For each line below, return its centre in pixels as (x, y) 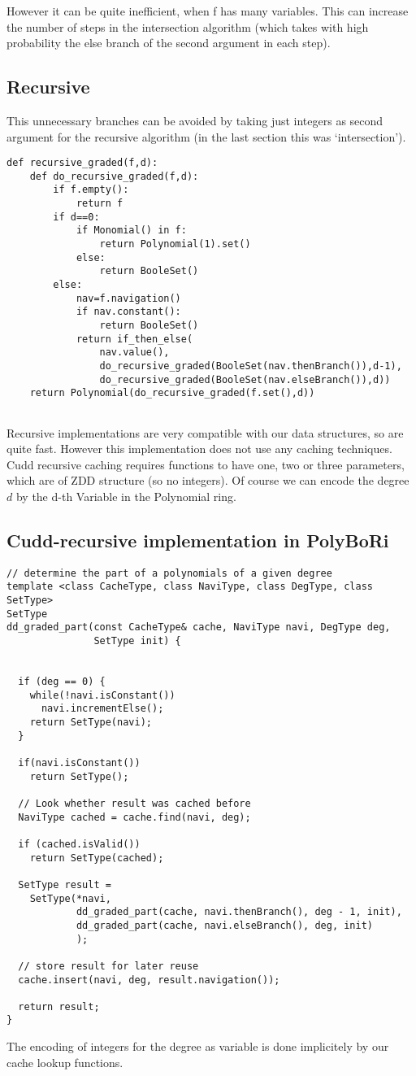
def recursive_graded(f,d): (82, 163)
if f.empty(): (91, 190)
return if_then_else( (134, 339)
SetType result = (65, 884)
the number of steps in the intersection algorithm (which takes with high (188, 26)
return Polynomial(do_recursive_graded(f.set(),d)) (172, 393)
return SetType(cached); (97, 858)
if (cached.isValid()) (79, 844)
